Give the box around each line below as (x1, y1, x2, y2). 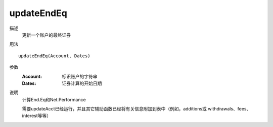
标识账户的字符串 (62, 73, 98, 79)
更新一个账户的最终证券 (22, 32, 71, 38)
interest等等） (22, 113, 52, 119)
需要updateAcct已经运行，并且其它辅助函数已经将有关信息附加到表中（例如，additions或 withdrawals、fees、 (22, 106, 251, 112)
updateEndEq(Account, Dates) (18, 53, 90, 59)
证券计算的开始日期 (62, 80, 102, 86)
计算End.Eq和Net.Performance (22, 96, 86, 102)
